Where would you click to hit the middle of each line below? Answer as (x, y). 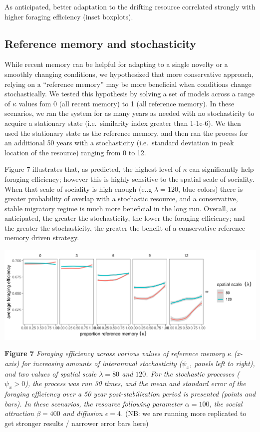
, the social (226, 403)
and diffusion (83, 413)
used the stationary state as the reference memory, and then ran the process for (126, 133)
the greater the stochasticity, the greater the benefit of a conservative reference (125, 227)
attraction (19, 413)
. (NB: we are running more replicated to (183, 413)
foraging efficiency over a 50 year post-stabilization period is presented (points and (130, 394)
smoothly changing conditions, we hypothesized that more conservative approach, (129, 74)
